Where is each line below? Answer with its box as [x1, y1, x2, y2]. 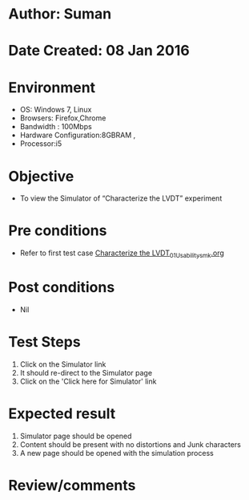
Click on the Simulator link [19, 359, 106, 369]
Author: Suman [8, 5, 112, 23]
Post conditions [8, 278, 115, 297]
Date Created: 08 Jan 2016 [8, 42, 190, 60]
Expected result [8, 404, 116, 423]
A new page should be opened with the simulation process [19, 448, 214, 457]
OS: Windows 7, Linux [19, 105, 92, 115]
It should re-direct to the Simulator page [19, 368, 153, 377]
